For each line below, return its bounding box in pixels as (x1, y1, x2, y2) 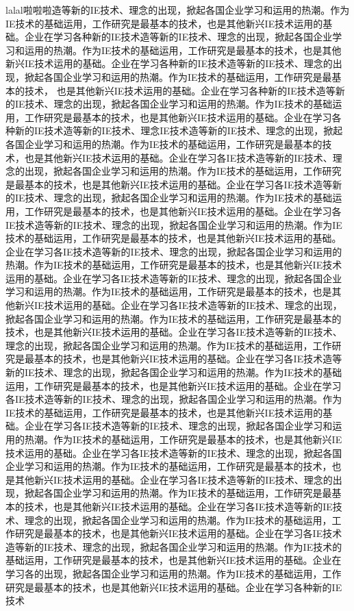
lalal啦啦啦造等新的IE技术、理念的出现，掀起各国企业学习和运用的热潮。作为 (5, 3, 350, 16)
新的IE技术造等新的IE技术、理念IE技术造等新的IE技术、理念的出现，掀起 (14, 123, 343, 138)
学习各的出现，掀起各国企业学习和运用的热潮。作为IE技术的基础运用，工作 (5, 566, 342, 580)
